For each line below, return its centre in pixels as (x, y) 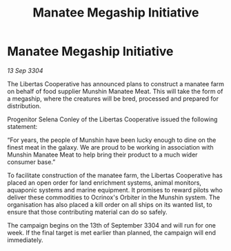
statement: (22, 126)
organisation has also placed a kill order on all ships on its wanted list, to (110, 204)
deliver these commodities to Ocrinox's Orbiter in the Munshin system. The (114, 197)
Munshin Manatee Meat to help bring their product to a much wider (102, 154)
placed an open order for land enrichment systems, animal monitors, (104, 182)
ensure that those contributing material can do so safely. (87, 212)
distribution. (24, 106)
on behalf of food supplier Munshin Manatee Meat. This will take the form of (115, 91)
